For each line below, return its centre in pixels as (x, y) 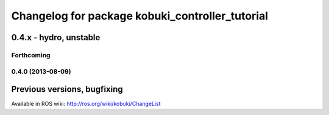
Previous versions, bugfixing (67, 89)
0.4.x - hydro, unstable (56, 37)
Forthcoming (31, 55)
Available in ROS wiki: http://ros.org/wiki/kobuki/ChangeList (86, 104)
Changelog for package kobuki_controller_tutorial (140, 16)
